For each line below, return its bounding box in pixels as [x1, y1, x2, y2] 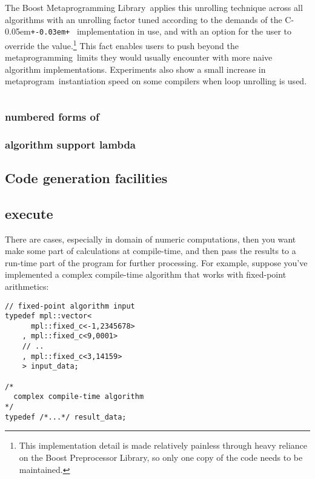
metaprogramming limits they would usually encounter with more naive [5, 51, 273, 64]
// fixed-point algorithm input [5, 301, 135, 310]
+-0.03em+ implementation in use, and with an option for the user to [30, 25, 292, 38]
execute [5, 204, 53, 223]
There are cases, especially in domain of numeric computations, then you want [5, 232, 296, 245]
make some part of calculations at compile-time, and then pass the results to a [5, 244, 296, 257]
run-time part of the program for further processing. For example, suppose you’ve [5, 256, 308, 269]
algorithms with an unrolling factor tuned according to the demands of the [5, 13, 282, 25]
